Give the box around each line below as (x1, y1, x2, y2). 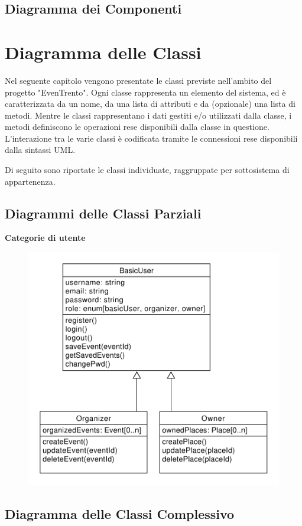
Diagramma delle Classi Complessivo (5, 505, 235, 523)
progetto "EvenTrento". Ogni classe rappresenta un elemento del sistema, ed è (5, 86, 286, 98)
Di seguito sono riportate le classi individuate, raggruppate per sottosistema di (5, 164, 290, 176)
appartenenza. (5, 175, 56, 187)
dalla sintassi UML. (5, 143, 76, 156)
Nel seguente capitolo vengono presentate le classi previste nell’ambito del (5, 74, 272, 86)
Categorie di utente (5, 231, 86, 244)
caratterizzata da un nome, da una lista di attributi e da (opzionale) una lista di (5, 97, 295, 110)
